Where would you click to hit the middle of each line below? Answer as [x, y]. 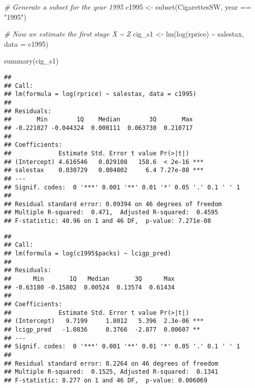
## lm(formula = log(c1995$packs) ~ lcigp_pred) [88, 254]
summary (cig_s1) [31, 61]
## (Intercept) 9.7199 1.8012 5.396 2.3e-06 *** [104, 321]
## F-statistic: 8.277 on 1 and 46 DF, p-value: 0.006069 [106, 380]
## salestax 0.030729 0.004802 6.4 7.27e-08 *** [104, 170]
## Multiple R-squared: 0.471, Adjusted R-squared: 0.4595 [111, 213]
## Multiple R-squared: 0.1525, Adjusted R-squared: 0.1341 [111, 372]
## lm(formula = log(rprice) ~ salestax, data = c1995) [100, 94]
